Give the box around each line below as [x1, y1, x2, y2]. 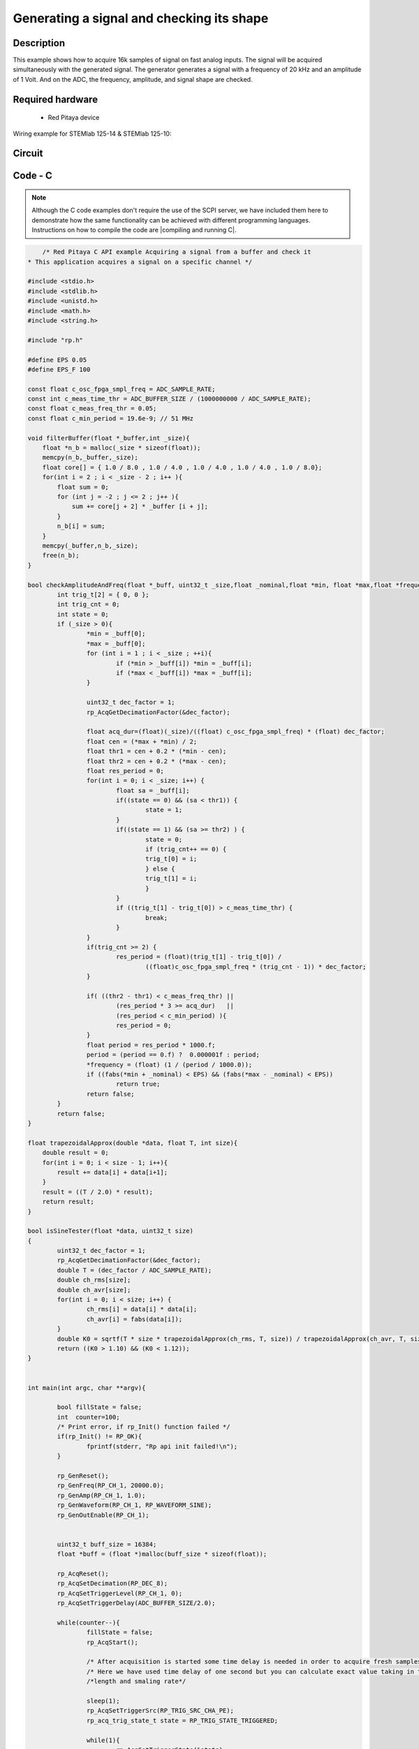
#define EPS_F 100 [27, 365, 91, 374]
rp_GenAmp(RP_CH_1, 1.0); [57, 1491, 146, 1499]
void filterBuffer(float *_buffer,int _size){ [27, 434, 190, 442]
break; [145, 914, 168, 921]
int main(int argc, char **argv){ [27, 1384, 146, 1392]
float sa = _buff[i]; [115, 786, 190, 794]
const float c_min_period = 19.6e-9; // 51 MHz [27, 414, 193, 423]
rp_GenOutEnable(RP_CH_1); [57, 1511, 149, 1519]
